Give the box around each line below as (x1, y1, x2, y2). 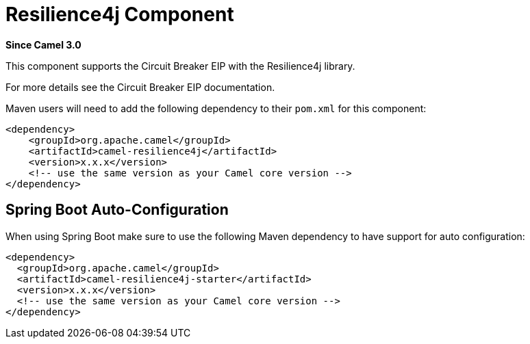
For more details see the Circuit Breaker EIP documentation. (5, 81, 275, 93)
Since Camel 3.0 (5, 38, 81, 51)
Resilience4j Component (5, 3, 234, 26)
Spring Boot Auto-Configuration (5, 201, 229, 219)
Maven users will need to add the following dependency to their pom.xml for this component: (5, 102, 427, 114)
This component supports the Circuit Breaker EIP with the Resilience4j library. (5, 59, 355, 72)
